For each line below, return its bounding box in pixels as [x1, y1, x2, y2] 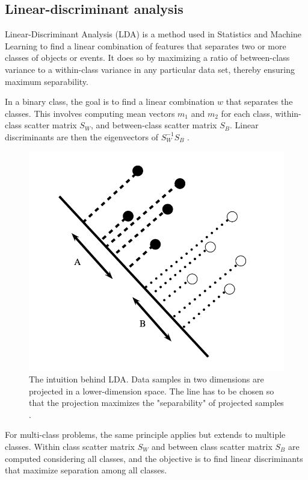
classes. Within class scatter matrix [5, 440, 135, 452]
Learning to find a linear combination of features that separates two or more [5, 39, 286, 52]
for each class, [221, 107, 273, 119]
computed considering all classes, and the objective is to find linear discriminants [5, 452, 303, 464]
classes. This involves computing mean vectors [5, 107, 175, 119]
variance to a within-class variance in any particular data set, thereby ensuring [5, 63, 295, 75]
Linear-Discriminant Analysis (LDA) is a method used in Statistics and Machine [5, 28, 301, 40]
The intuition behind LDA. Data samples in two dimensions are [29, 373, 264, 385]
